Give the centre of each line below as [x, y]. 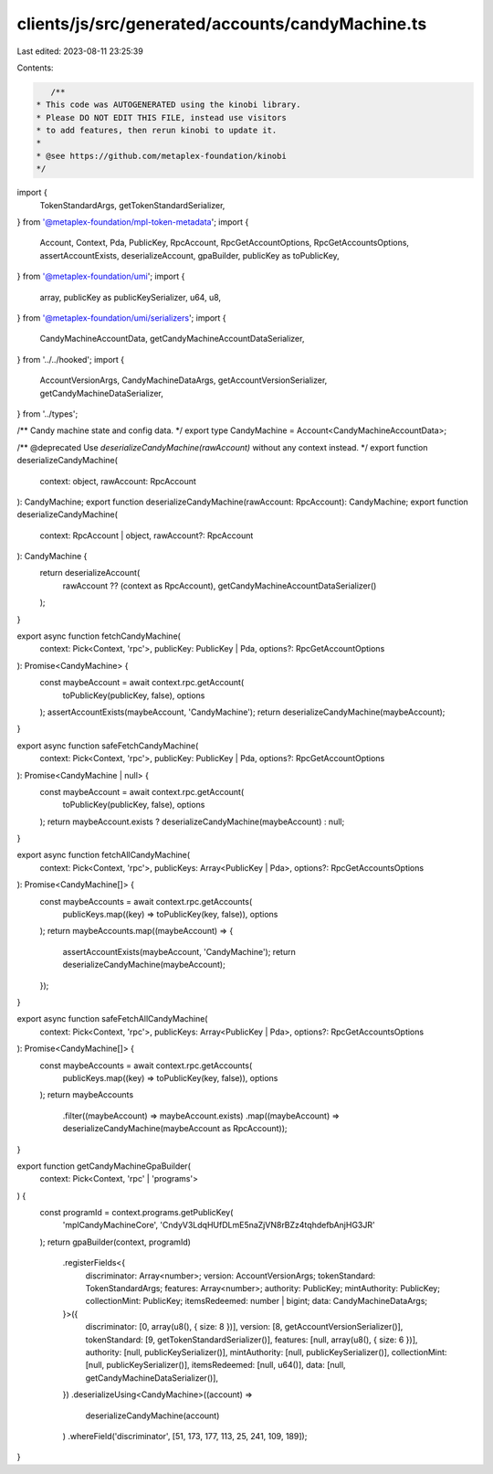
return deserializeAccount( [90, 573]
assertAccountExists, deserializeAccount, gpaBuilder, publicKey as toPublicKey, [189, 255]
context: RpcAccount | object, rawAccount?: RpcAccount [147, 536]
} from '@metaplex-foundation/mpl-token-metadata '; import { [133, 222]
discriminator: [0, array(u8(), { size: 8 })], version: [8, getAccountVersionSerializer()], [244, 1327]
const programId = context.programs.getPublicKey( [136, 1213]
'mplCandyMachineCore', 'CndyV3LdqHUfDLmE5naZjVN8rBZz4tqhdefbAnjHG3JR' [219, 1225]
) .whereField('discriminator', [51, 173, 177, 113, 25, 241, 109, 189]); [185, 1436]
